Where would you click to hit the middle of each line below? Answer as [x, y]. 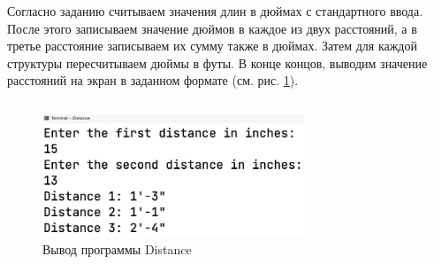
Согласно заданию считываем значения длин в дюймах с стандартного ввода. [215, 11]
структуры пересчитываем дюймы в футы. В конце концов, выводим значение [217, 62]
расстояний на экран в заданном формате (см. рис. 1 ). [153, 80]
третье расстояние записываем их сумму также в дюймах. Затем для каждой [212, 46]
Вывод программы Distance [117, 248]
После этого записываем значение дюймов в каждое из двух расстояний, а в [212, 28]
